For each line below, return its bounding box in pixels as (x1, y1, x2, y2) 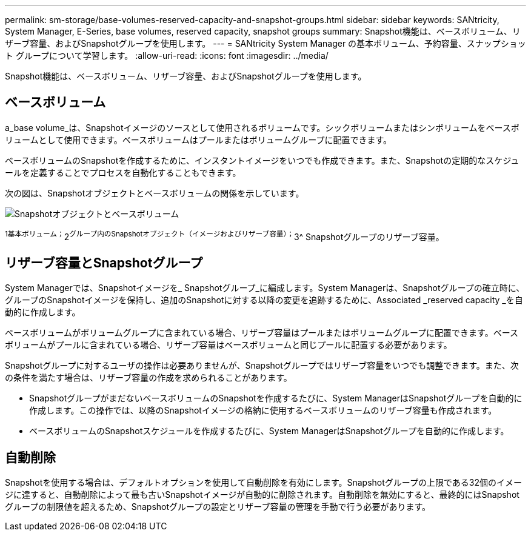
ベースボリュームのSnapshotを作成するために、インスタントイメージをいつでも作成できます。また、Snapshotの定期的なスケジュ (5, 155, 519, 166)
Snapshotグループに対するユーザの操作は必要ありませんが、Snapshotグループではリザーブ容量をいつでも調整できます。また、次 (5, 360, 519, 371)
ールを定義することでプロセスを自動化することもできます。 (5, 167, 241, 178)
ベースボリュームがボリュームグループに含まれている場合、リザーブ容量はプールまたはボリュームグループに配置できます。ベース (5, 327, 518, 338)
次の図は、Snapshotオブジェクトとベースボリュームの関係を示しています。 (5, 187, 304, 198)
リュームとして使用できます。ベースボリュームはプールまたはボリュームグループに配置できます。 (5, 134, 392, 145)
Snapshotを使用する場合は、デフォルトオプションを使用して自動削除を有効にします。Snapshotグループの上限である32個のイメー (5, 477, 523, 488)
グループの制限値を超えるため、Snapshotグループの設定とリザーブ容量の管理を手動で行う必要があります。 (5, 501, 430, 512)
